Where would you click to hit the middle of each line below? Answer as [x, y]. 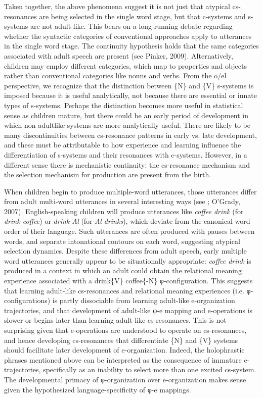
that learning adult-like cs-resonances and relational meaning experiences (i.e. [124, 290]
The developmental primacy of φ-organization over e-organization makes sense [125, 379]
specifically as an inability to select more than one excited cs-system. [150, 369]
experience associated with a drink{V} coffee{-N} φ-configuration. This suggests [128, 281]
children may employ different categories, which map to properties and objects [125, 65]
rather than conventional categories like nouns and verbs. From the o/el [115, 76]
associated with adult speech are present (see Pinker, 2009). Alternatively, [119, 55]
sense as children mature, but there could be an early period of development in [126, 115]
